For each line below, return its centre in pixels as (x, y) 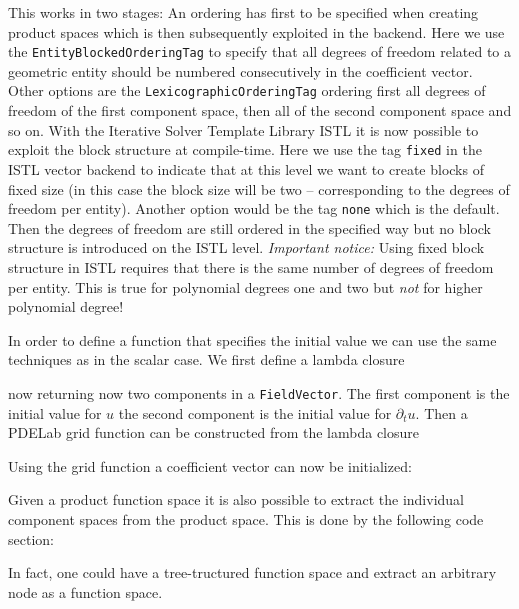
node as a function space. (85, 591)
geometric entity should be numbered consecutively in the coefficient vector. (240, 70)
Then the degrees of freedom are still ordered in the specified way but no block (250, 227)
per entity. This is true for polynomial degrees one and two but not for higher (245, 286)
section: (31, 538)
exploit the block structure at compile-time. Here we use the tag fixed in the (245, 149)
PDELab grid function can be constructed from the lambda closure (214, 432)
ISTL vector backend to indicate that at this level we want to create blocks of (246, 168)
